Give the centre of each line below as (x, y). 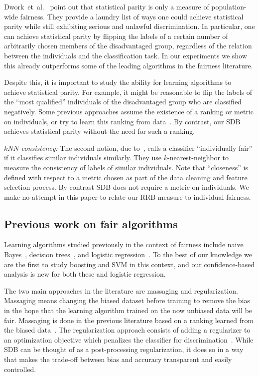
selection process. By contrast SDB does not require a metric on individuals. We (127, 187)
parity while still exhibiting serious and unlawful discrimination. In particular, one (129, 26)
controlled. (20, 369)
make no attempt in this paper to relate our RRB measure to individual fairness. (128, 196)
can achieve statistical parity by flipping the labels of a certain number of (116, 36)
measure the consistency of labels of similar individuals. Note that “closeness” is (126, 167)
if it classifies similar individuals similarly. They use (83, 158)
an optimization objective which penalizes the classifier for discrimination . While (129, 339)
